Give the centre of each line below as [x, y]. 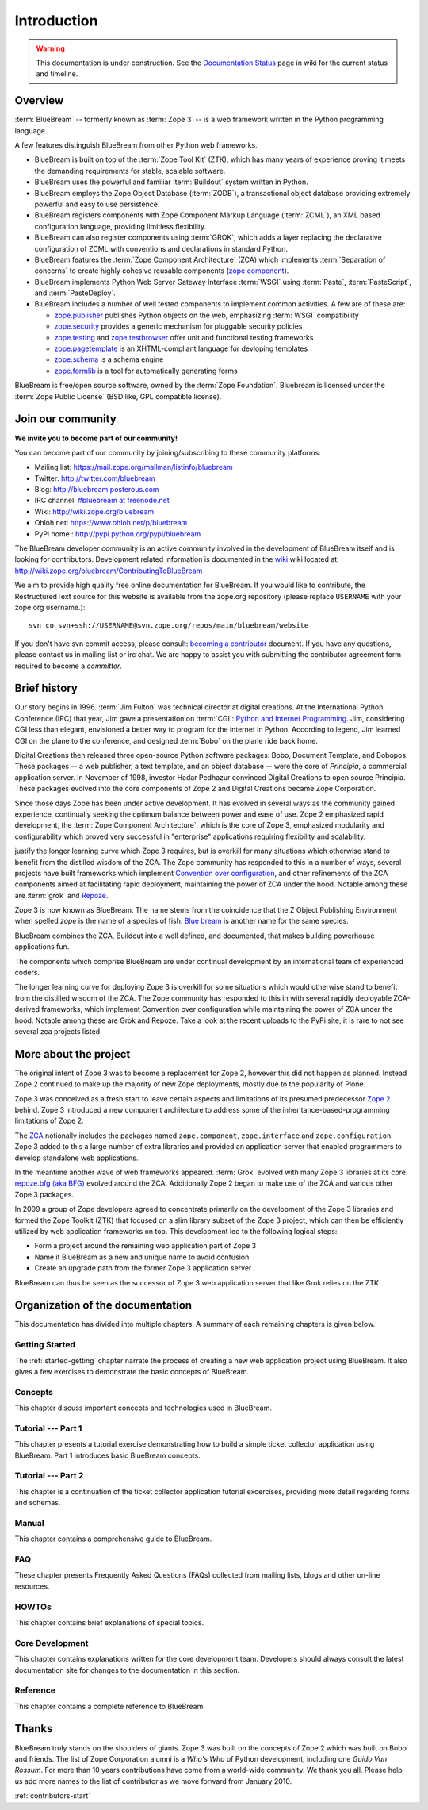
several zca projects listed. [58, 1031]
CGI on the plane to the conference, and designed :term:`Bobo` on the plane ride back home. [166, 740]
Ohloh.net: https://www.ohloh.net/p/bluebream [111, 523]
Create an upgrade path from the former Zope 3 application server [143, 1268]
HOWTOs [33, 1607]
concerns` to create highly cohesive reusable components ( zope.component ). [162, 271]
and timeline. [57, 74]
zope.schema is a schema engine [109, 359]
